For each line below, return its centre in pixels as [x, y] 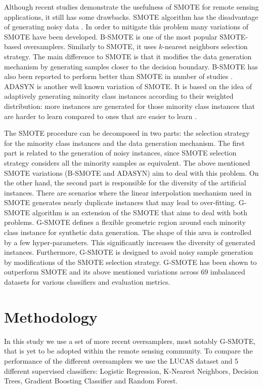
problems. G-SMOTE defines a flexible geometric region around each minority [125, 222]
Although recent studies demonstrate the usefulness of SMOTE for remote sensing [131, 7]
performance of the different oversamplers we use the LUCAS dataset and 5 [121, 360]
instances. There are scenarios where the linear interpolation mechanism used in [128, 192]
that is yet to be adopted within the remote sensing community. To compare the [128, 351]
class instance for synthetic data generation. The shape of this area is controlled [128, 232]
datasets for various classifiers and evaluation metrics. [87, 282]
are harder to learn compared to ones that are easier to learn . [100, 116]
